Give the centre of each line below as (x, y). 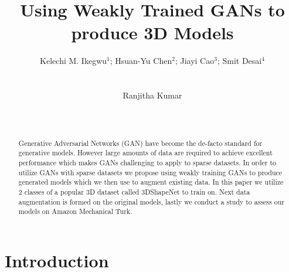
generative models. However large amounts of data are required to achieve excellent (145, 153)
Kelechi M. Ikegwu (74, 61)
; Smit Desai (239, 61)
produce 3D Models (152, 33)
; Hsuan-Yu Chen (141, 61)
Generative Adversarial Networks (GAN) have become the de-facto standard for (140, 143)
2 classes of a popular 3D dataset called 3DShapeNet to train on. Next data (134, 191)
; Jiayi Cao (195, 61)
